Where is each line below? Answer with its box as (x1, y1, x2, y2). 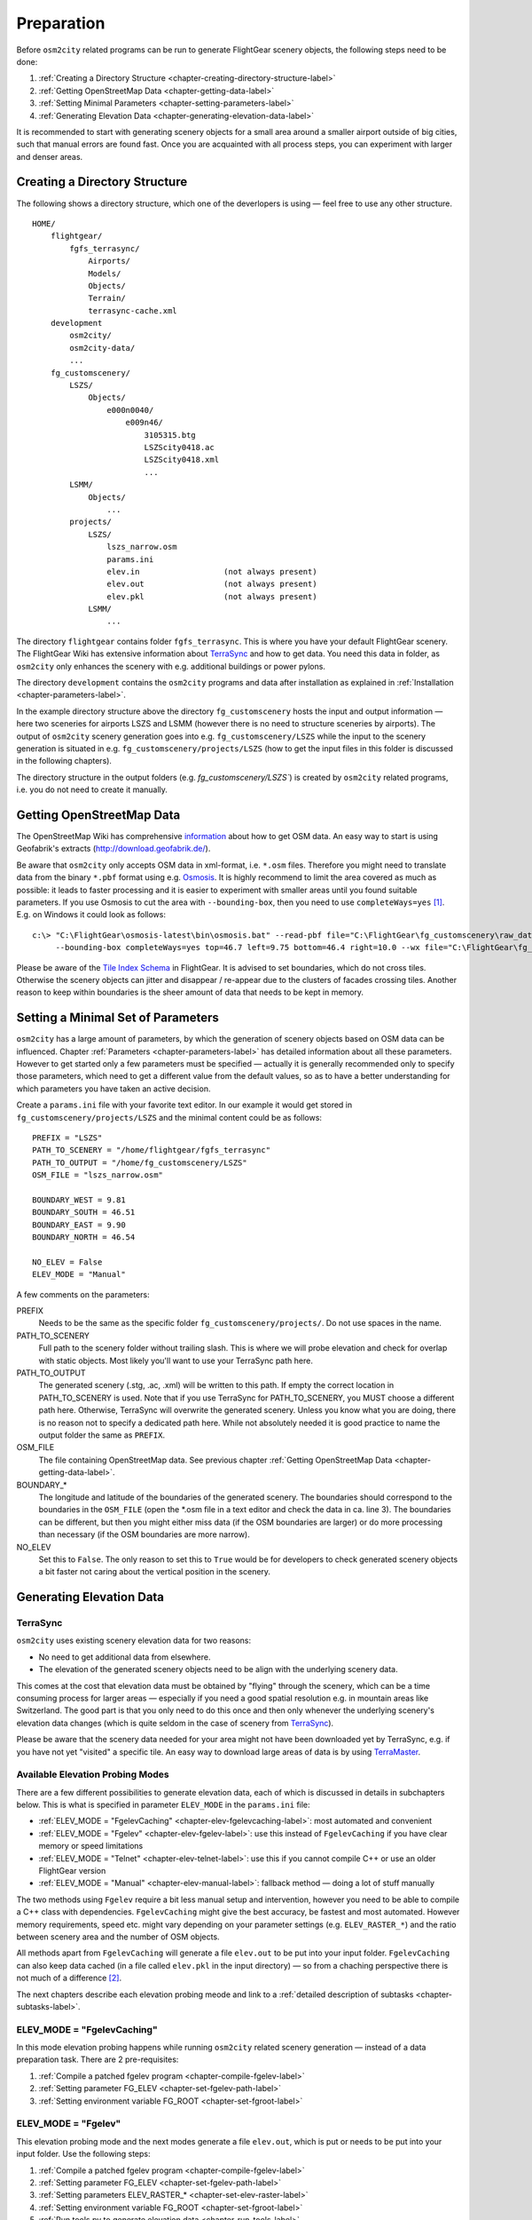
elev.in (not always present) (106, 567, 318, 576)
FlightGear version (38, 1866, 106, 1876)
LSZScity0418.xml (144, 455, 220, 465)
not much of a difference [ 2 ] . (16, 1972, 122, 1984)
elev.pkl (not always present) (106, 591, 318, 601)
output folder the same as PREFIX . (38, 1430, 166, 1440)
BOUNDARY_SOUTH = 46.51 (32, 1208, 136, 1217)
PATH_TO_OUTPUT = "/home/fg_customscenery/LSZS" (32, 1157, 247, 1168)
